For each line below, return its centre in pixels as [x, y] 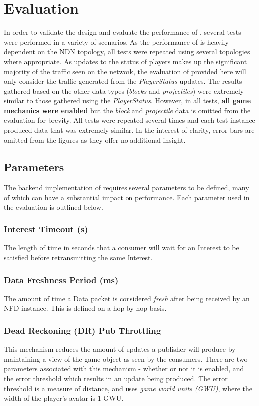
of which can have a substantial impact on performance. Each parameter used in [127, 197]
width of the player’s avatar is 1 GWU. [64, 398]
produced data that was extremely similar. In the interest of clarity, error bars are [129, 130]
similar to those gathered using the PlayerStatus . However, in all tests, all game [128, 101]
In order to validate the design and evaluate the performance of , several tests [123, 32]
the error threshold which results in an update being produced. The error [116, 378]
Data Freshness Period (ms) [61, 280]
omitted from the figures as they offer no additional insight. [95, 139]
